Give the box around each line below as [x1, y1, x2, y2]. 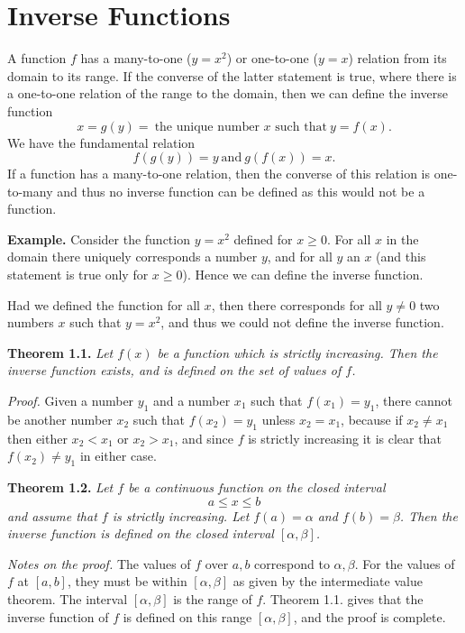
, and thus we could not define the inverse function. [160, 313, 444, 332]
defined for [233, 229, 293, 248]
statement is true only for [7, 265, 149, 284]
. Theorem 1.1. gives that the [262, 589, 424, 608]
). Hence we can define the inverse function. [182, 265, 424, 284]
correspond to [254, 554, 330, 573]
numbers [7, 313, 54, 332]
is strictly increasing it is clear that [248, 428, 442, 447]
